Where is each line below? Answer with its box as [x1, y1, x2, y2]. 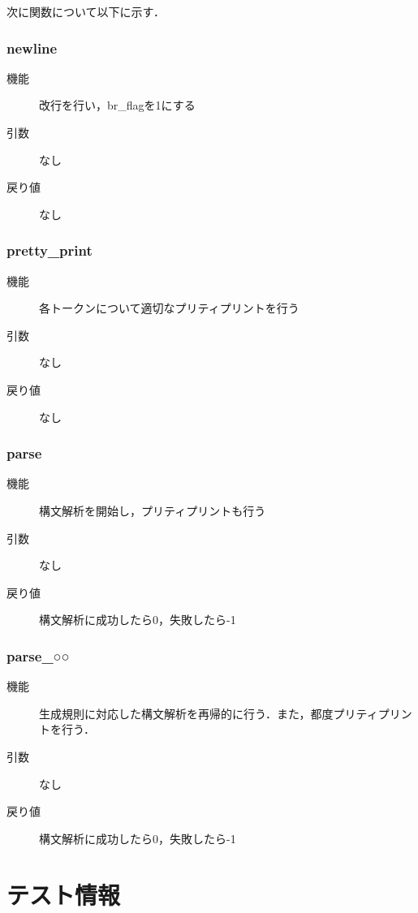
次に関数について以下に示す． [6, 3, 166, 19]
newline [6, 37, 58, 58]
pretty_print [6, 240, 93, 261]
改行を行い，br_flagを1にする [39, 97, 196, 114]
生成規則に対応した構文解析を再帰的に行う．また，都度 [39, 704, 334, 721]
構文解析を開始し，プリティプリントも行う [39, 502, 266, 519]
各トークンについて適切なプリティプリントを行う [39, 299, 299, 317]
